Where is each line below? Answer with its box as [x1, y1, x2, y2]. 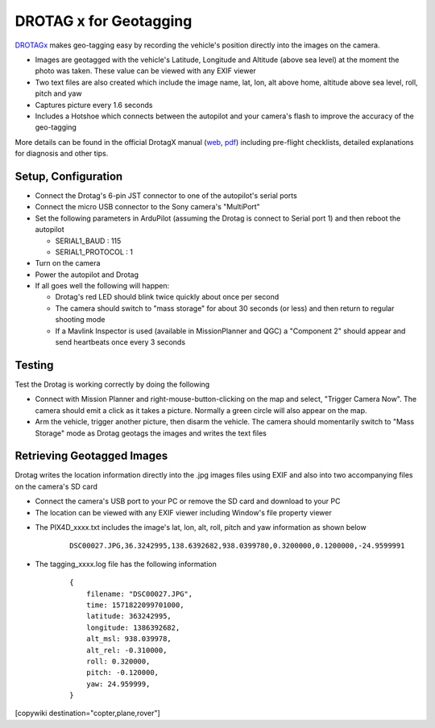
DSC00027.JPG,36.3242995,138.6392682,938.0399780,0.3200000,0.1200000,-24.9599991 [69, 541, 405, 551]
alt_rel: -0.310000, [85, 645, 168, 655]
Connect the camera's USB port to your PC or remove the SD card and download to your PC [35, 496, 341, 507]
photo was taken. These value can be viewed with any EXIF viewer [35, 66, 257, 76]
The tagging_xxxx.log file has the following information [35, 559, 217, 569]
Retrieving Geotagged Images [14, 449, 168, 463]
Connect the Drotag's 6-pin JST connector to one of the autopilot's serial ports [35, 190, 297, 201]
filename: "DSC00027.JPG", [85, 589, 193, 598]
